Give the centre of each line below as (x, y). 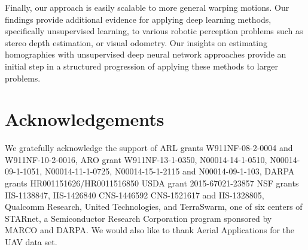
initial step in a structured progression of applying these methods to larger (141, 66)
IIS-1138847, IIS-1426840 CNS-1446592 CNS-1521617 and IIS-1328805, (135, 195)
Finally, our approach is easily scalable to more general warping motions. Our (147, 7)
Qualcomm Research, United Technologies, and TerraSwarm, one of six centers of (154, 207)
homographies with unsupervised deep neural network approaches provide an (146, 54)
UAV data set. (31, 242)
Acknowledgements (85, 119)
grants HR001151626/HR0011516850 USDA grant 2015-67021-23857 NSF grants (152, 183)
